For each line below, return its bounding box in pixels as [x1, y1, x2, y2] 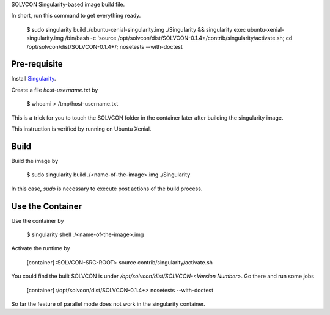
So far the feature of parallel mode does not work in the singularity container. [11, 300, 206, 308]
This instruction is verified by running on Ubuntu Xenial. [11, 125, 152, 132]
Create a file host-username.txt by [11, 86, 98, 93]
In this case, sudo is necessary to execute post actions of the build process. [11, 185, 203, 192]
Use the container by [11, 217, 64, 224]
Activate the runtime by [11, 245, 70, 252]
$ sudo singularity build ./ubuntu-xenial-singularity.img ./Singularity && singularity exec [26, 26, 246, 33]
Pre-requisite [11, 59, 63, 70]
